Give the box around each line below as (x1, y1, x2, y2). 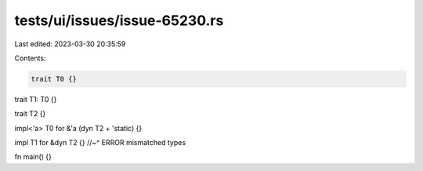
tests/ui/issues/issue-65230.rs (14, 12, 224, 29)
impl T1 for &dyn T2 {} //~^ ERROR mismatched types (14, 138, 186, 147)
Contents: (14, 53, 46, 63)
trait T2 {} (14, 109, 46, 118)
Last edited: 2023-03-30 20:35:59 (14, 39, 126, 49)
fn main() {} (14, 152, 52, 162)
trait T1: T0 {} (14, 94, 57, 104)
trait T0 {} (31, 75, 78, 83)
